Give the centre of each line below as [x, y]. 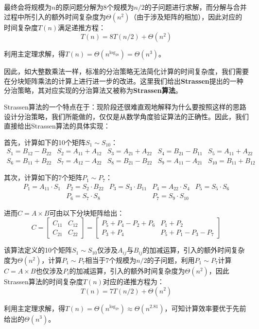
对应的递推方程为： [133, 281]
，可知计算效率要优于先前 [205, 308]
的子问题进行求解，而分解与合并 [196, 7]
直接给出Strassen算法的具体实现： [57, 126]
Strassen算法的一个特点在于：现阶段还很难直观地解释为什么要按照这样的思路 [125, 106]
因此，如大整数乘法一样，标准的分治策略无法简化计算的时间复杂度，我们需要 [126, 71]
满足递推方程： [82, 27]
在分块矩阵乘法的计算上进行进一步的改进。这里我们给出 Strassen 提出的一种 [124, 81]
